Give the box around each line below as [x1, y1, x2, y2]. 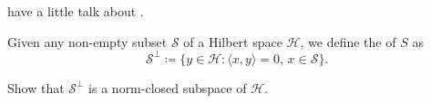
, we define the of [300, 32, 396, 51]
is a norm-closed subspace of [88, 78, 247, 97]
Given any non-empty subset [7, 32, 168, 51]
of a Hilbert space [183, 32, 282, 51]
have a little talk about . [7, 2, 144, 20]
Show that [7, 78, 65, 97]
